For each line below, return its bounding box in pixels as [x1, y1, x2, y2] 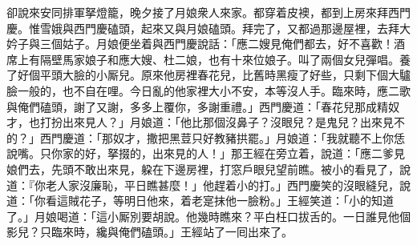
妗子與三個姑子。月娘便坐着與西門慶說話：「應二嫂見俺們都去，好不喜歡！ [6, 35, 394, 52]
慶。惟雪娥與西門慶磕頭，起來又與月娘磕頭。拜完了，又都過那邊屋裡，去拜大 [6, 19, 411, 36]
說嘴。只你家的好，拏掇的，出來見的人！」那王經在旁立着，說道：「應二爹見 [6, 145, 405, 162]
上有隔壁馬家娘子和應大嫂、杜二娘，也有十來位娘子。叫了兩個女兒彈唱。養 [17, 50, 411, 67]
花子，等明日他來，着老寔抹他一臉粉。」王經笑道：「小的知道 [79, 192, 394, 209]
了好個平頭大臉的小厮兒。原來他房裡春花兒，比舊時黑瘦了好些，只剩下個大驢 [6, 66, 411, 83]
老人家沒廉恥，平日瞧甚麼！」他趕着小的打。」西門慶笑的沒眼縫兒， [45, 176, 399, 193]
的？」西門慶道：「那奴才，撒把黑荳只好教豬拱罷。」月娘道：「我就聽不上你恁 [6, 129, 405, 146]
